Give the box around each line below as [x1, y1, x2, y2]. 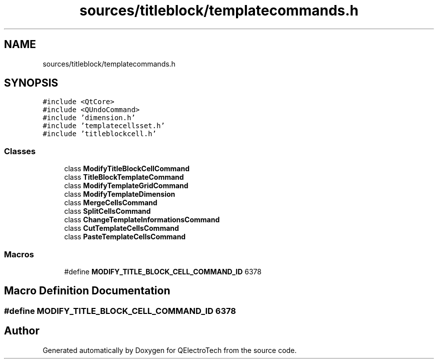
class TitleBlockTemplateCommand [64, 173, 184, 182]
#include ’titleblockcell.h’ [42, 130, 156, 138]
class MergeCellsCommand [64, 198, 157, 207]
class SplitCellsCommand [64, 207, 151, 216]
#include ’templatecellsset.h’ [42, 122, 165, 130]
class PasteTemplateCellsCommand [64, 232, 186, 241]
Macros [4, 249, 34, 259]
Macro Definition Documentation [4, 284, 170, 297]
